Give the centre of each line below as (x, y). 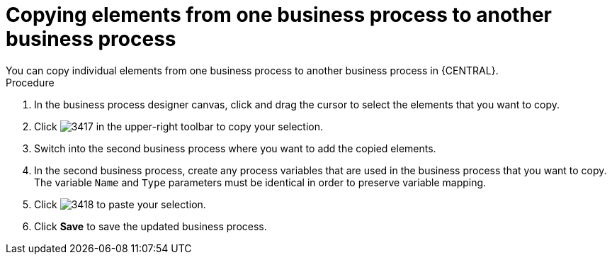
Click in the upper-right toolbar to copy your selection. (179, 126)
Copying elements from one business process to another (279, 15)
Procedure (30, 82)
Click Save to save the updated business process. (151, 226)
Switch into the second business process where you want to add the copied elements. (235, 148)
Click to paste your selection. (120, 204)
